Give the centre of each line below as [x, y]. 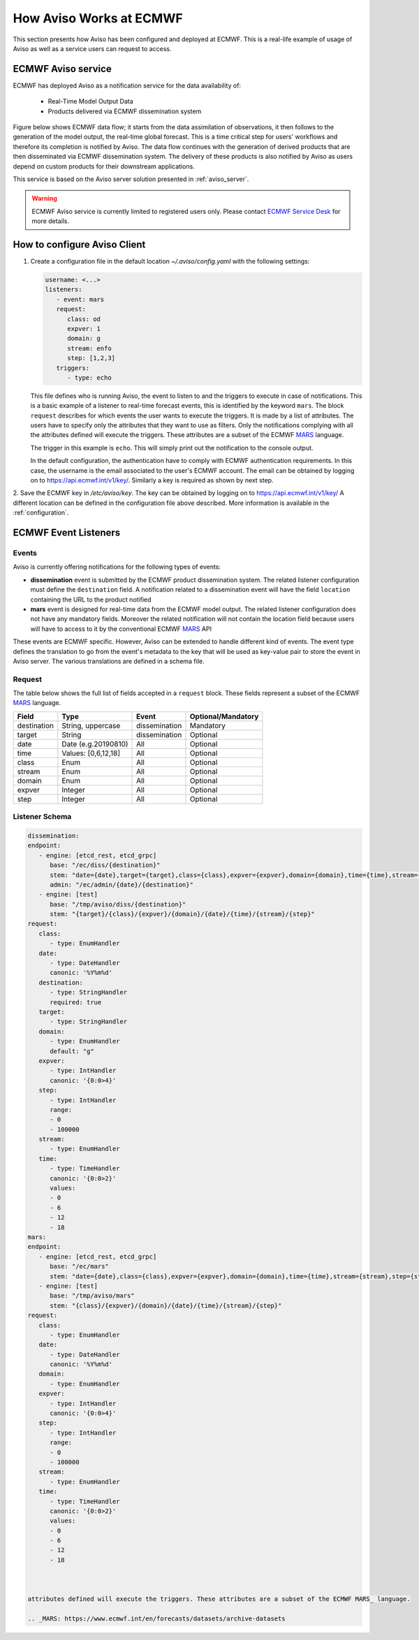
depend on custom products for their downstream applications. [104, 166]
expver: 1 [84, 328]
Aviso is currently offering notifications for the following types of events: [117, 567]
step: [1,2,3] [91, 358]
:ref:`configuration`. [41, 513]
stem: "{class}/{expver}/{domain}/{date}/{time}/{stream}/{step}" [166, 1305]
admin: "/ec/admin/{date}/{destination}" [122, 884]
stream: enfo [89, 348]
